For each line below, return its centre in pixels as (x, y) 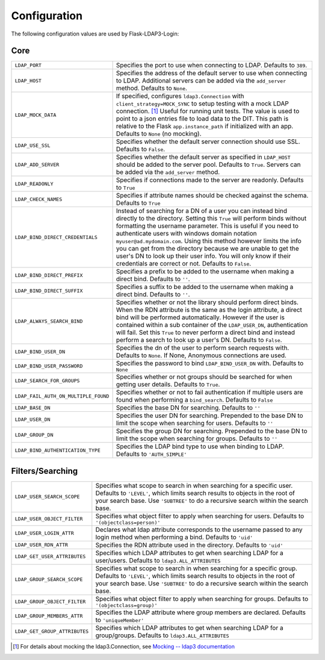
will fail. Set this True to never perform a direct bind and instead (205, 332)
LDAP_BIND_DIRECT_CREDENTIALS (56, 237)
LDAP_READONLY (34, 184)
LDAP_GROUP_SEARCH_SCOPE (49, 580)
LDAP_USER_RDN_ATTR (42, 545)
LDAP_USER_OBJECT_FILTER (49, 519)
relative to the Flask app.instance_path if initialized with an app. (205, 126)
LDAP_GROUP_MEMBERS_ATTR (49, 616)
